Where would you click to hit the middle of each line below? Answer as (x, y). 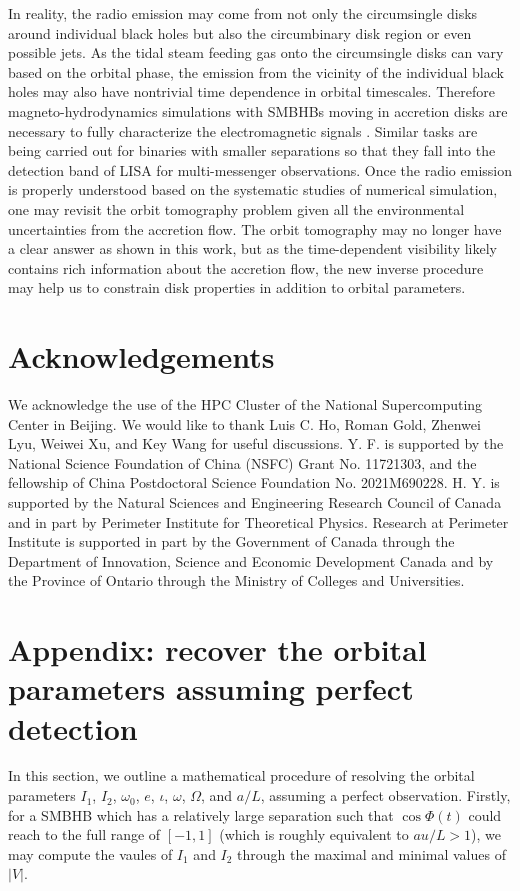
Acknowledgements (141, 356)
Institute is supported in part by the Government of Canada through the (231, 541)
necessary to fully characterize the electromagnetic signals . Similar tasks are (243, 130)
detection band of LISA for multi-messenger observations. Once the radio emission (260, 169)
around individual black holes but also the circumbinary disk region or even (240, 32)
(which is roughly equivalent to (314, 834)
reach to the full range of (84, 834)
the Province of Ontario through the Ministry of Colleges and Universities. (236, 580)
